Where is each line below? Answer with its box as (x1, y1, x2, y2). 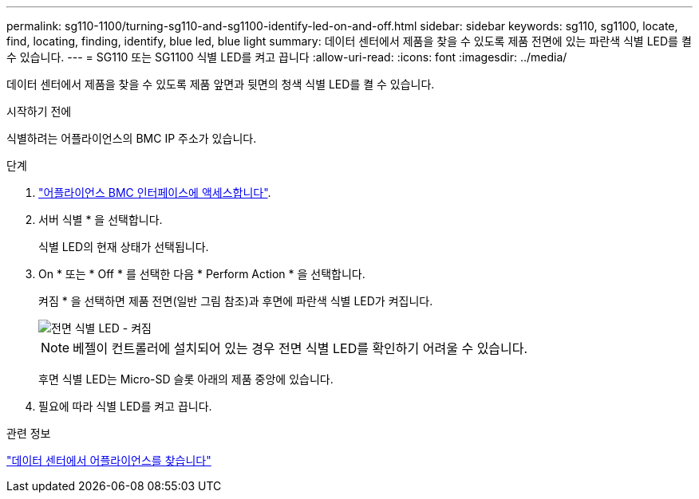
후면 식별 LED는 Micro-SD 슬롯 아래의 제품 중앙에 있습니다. (38, 372, 334, 386)
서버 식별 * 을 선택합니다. (38, 213, 163, 226)
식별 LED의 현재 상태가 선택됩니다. (38, 240, 209, 253)
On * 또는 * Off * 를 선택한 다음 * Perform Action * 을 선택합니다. (38, 267, 365, 281)
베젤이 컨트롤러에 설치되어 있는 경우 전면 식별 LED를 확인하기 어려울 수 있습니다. (73, 340, 528, 356)
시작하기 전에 (6, 104, 72, 118)
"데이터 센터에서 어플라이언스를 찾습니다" (6, 454, 211, 467)
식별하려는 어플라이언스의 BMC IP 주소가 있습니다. (6, 132, 257, 145)
